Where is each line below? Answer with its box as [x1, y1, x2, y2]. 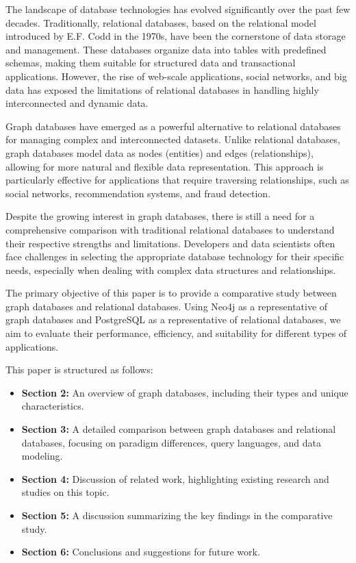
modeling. [21, 449, 63, 463]
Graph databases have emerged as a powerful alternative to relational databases [5, 118, 341, 133]
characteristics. [21, 399, 84, 413]
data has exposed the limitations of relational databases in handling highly [5, 82, 319, 97]
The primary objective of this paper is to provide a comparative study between [5, 286, 337, 300]
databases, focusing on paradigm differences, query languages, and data [21, 435, 322, 449]
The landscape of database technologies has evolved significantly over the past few [5, 2, 351, 16]
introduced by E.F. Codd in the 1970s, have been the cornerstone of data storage [5, 29, 346, 43]
